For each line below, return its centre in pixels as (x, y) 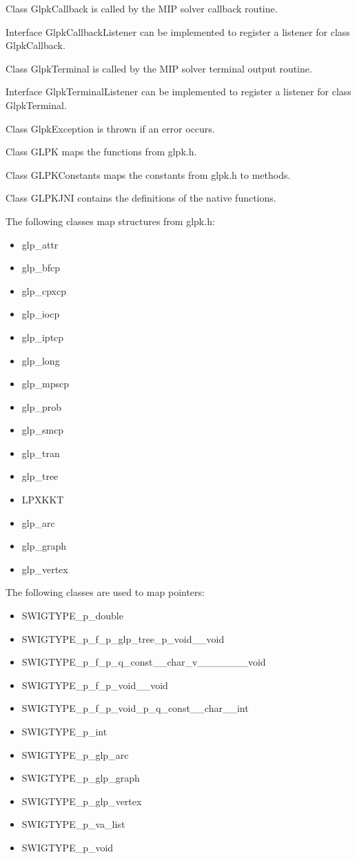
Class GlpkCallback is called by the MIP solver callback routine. (142, 8)
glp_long (41, 360)
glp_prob (42, 406)
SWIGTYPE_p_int (64, 731)
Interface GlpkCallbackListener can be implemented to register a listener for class (178, 31)
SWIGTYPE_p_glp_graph (81, 778)
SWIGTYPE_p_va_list (73, 824)
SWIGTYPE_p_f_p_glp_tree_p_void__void (123, 638)
